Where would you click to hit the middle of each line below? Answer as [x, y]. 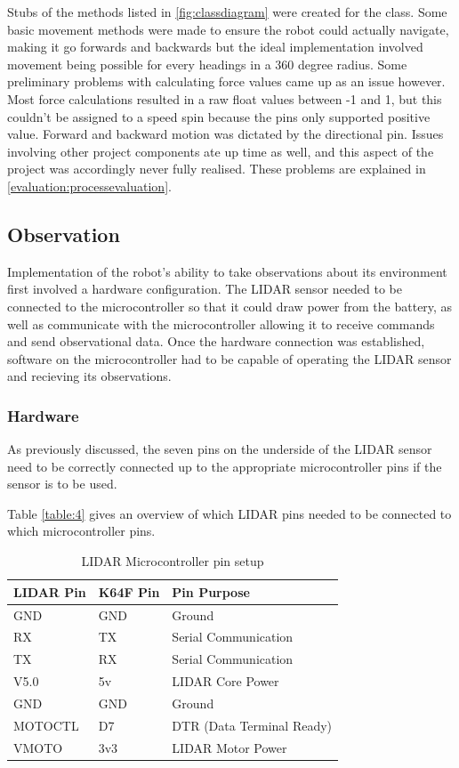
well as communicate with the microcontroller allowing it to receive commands [221, 323]
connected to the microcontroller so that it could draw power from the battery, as [230, 306]
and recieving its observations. [89, 376]
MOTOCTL [46, 725]
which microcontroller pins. [81, 531]
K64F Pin [129, 591]
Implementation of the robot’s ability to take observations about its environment [227, 271]
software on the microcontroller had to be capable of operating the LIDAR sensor [229, 358]
